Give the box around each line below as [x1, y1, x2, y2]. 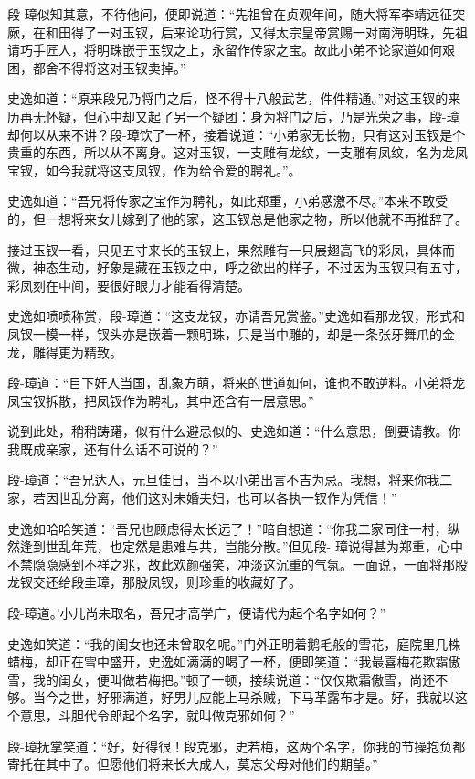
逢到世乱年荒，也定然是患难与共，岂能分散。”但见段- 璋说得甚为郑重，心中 [19, 537, 463, 556]
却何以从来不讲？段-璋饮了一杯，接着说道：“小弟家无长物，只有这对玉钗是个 [7, 124, 466, 144]
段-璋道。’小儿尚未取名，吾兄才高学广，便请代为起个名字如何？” [7, 603, 386, 623]
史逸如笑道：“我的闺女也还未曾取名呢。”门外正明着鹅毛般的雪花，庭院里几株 [7, 634, 461, 653]
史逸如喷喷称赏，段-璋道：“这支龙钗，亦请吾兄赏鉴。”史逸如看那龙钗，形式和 [7, 306, 465, 325]
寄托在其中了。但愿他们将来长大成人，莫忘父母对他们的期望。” [7, 754, 378, 774]
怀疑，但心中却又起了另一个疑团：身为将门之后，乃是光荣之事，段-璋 [45, 106, 459, 125]
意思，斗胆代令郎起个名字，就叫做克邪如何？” [19, 706, 295, 724]
